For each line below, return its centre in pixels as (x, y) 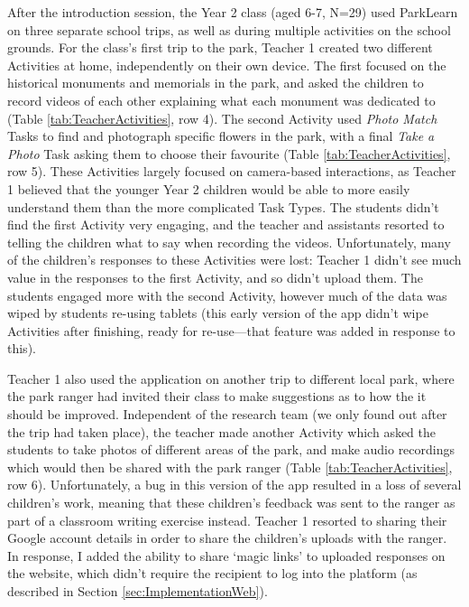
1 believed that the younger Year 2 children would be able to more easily (209, 188)
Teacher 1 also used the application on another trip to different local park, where (231, 378)
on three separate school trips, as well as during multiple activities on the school (229, 29)
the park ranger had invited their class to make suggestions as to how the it (217, 396)
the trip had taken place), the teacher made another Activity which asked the (222, 431)
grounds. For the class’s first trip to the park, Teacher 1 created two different (220, 47)
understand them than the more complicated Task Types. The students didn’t (223, 206)
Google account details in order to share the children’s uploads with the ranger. (227, 538)
